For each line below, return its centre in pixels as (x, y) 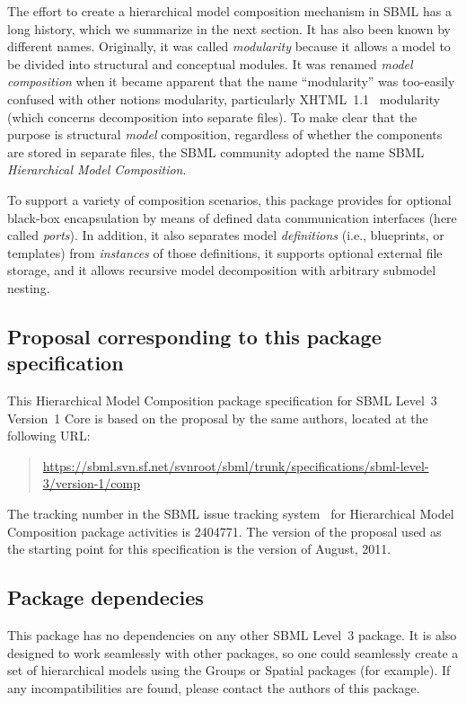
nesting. (29, 287)
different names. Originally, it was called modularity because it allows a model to (229, 46)
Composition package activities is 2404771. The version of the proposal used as (224, 531)
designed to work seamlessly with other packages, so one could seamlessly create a (233, 652)
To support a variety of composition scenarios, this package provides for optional (229, 199)
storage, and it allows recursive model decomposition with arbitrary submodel (222, 270)
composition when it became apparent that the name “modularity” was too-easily (231, 81)
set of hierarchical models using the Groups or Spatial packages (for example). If (229, 670)
